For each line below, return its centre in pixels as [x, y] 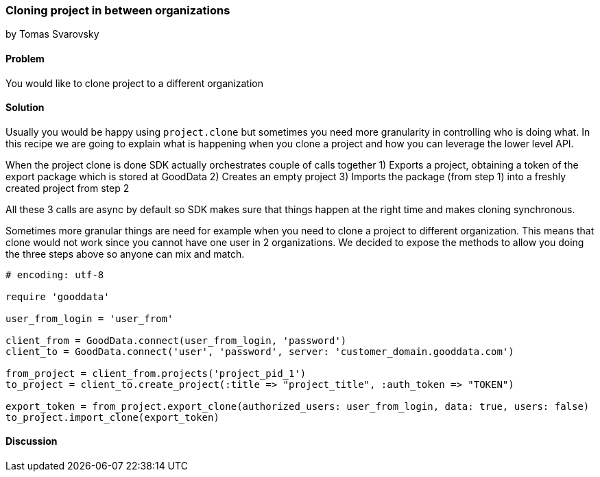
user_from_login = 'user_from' [89, 318]
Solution [25, 108]
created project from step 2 [68, 188]
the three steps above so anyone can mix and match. [125, 254]
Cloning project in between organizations [118, 10]
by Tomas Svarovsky [52, 34]
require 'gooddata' [58, 296]
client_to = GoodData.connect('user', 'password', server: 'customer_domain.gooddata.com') [260, 351]
